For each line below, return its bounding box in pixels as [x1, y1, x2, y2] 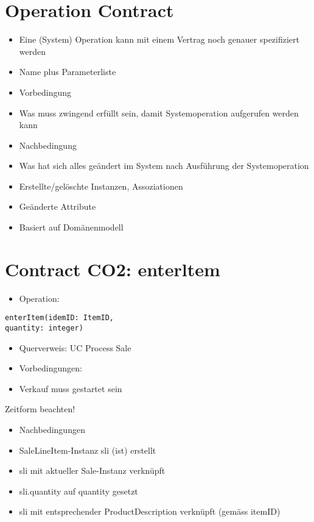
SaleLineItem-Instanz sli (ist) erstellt [19, 443, 156, 456]
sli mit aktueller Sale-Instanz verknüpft [19, 464, 166, 477]
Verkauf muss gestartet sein [19, 382, 122, 395]
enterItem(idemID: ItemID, [5, 313, 114, 323]
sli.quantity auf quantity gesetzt [19, 484, 138, 497]
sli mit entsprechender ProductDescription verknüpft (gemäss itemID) [19, 505, 281, 518]
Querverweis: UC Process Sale [19, 341, 131, 354]
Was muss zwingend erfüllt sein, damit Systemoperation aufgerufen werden [19, 106, 299, 119]
